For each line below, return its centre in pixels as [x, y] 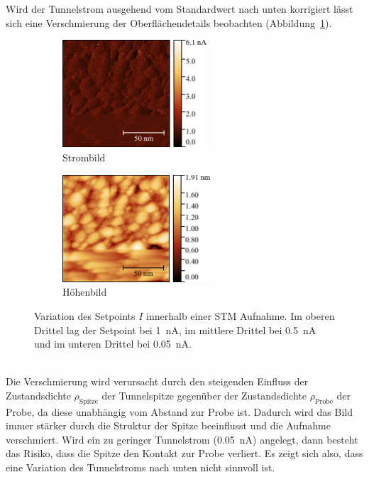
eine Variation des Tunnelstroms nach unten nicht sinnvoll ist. [141, 467]
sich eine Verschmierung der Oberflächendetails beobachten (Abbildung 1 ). [169, 22]
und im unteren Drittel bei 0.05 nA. [113, 344]
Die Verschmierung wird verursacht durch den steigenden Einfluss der [157, 381]
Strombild [84, 157]
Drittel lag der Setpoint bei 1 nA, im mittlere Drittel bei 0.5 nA [175, 329]
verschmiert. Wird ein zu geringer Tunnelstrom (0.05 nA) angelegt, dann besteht [182, 439]
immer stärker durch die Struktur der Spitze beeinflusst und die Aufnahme [168, 425]
